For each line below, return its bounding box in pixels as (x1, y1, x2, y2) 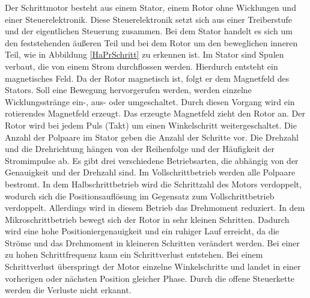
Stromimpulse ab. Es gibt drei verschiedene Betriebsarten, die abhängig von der (5, 154, 299, 166)
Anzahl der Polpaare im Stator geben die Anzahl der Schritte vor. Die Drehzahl (5, 130, 299, 143)
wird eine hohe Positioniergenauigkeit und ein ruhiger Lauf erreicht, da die (5, 225, 279, 237)
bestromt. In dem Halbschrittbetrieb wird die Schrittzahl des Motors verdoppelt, (5, 177, 302, 190)
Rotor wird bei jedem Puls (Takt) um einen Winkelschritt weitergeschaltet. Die (5, 118, 297, 131)
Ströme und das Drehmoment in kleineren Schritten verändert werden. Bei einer (5, 236, 300, 249)
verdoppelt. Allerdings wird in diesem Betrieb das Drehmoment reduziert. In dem (5, 201, 305, 214)
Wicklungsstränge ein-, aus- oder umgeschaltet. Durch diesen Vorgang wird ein (5, 95, 295, 108)
